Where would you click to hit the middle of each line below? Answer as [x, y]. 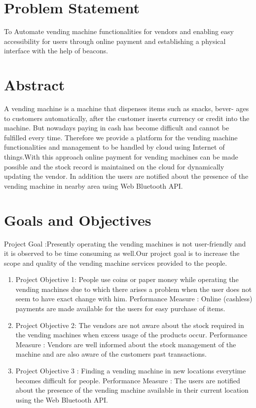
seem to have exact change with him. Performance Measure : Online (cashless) [134, 299]
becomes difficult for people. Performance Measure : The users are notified [128, 380]
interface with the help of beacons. [56, 51]
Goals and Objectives [78, 220]
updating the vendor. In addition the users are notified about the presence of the [126, 176]
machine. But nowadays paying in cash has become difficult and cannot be [117, 128]
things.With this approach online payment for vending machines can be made [121, 157]
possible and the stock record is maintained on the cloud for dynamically [114, 166]
